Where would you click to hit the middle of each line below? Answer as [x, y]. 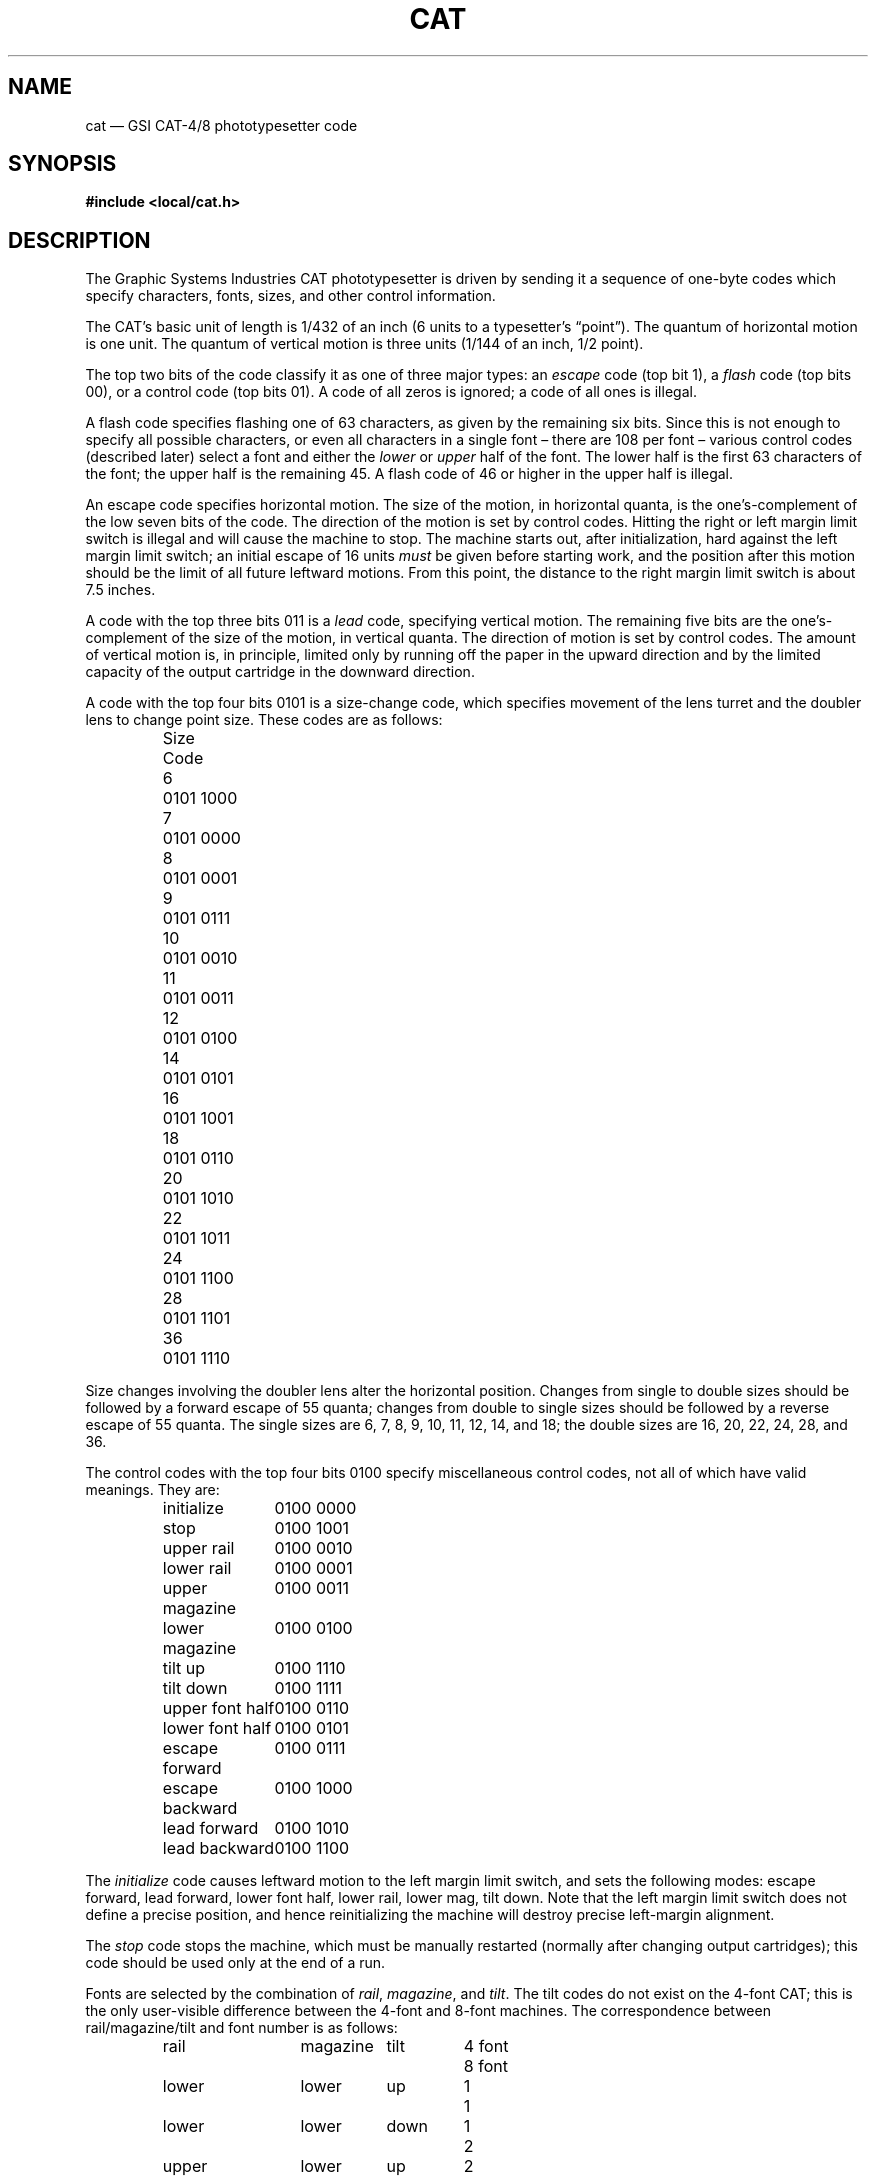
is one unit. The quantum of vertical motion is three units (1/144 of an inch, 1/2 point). [364, 344]
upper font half [218, 1708]
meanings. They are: [152, 1490]
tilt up [184, 1668]
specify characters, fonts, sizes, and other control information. [290, 296]
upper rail [198, 1548]
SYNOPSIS [62, 164]
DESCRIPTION [79, 240]
